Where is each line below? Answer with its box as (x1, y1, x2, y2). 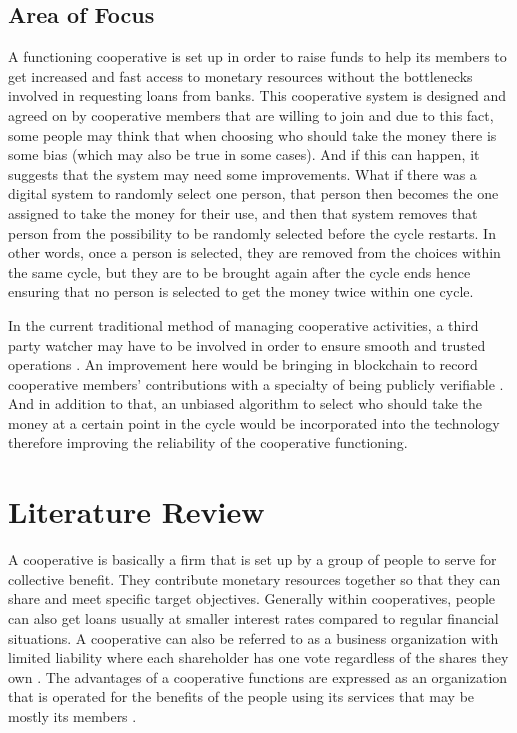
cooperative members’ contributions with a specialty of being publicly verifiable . (8, 373, 504, 394)
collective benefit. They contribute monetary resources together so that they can (8, 568, 501, 589)
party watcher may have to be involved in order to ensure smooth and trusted (8, 334, 486, 355)
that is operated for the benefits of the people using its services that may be (8, 686, 475, 707)
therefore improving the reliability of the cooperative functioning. (8, 432, 408, 453)
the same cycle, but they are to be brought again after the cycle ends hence (8, 261, 471, 282)
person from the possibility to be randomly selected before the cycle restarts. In (8, 222, 496, 243)
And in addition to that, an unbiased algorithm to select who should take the (8, 393, 482, 414)
